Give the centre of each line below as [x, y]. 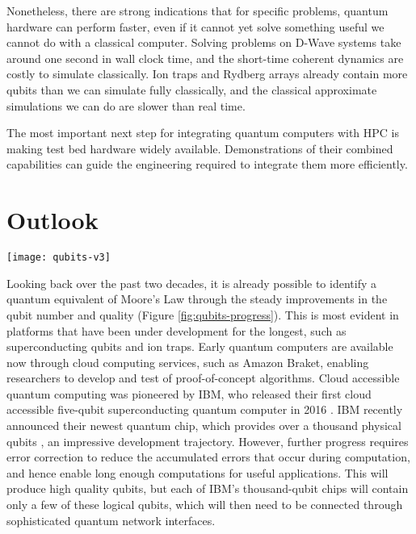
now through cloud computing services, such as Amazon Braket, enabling [188, 362]
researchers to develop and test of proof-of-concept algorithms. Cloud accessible [203, 378]
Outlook [53, 220]
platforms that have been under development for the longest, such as [176, 330]
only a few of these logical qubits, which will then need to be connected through [205, 505]
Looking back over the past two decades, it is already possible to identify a [191, 283]
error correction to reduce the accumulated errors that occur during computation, [208, 457]
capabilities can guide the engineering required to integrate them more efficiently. [207, 164]
